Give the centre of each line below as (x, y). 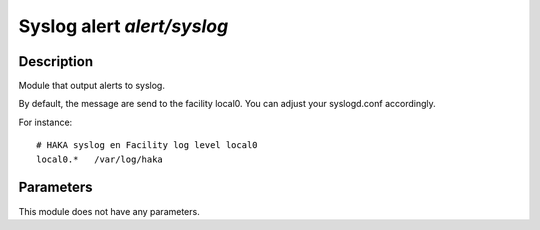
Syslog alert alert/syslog (123, 26)
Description (56, 61)
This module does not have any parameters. (109, 211)
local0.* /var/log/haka (100, 159)
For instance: (45, 122)
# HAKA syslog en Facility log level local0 (147, 145)
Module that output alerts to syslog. (91, 86)
